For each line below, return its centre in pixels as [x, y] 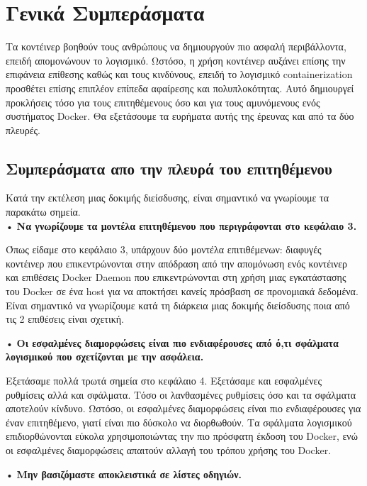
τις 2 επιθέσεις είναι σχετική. [65, 319]
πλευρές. [23, 129]
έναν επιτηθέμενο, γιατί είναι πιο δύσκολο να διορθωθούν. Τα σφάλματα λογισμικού [179, 422]
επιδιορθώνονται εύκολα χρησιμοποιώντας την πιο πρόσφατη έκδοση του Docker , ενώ [182, 436]
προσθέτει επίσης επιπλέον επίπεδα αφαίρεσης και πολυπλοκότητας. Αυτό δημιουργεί [180, 88]
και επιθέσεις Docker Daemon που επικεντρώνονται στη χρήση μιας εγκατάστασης [176, 277]
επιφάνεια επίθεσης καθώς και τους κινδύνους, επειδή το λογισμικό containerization [179, 74]
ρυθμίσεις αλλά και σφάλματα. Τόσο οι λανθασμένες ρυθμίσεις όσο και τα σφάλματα [181, 394]
